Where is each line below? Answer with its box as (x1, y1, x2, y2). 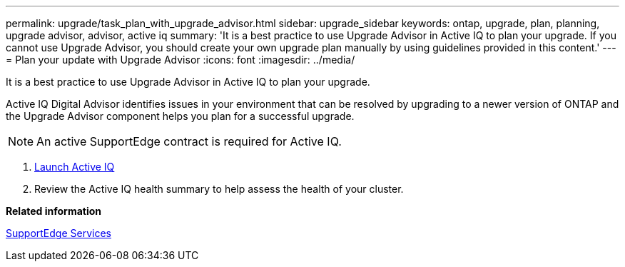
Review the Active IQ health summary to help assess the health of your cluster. (34, 183, 404, 195)
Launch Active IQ (34, 161, 115, 173)
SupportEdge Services (6, 227, 111, 239)
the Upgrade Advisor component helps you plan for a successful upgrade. (6, 110, 355, 122)
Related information (6, 205, 102, 217)
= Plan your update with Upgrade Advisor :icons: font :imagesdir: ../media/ (6, 54, 355, 66)
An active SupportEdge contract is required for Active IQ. (36, 134, 342, 148)
